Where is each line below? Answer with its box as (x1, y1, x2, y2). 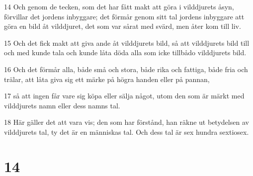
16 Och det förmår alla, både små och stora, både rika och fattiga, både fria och (4, 64, 248, 74)
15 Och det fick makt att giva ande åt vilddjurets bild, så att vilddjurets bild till (4, 37, 250, 48)
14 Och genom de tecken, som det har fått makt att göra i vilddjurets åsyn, (4, 1, 234, 11)
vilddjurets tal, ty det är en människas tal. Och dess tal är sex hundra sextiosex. (4, 126, 249, 137)
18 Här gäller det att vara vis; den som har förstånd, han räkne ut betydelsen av (4, 117, 249, 127)
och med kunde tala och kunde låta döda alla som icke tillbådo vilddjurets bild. (4, 47, 247, 58)
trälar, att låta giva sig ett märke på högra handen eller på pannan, (4, 74, 210, 84)
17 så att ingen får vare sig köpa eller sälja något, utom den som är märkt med (4, 90, 245, 101)
